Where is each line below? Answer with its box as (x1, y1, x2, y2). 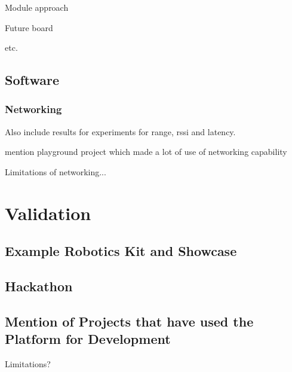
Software (5, 71, 60, 89)
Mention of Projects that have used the (5, 312, 254, 330)
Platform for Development (5, 330, 171, 348)
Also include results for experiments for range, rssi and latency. (5, 125, 236, 138)
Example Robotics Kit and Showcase (5, 242, 237, 260)
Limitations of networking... (5, 165, 106, 178)
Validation (5, 200, 91, 225)
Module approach (5, 1, 69, 13)
